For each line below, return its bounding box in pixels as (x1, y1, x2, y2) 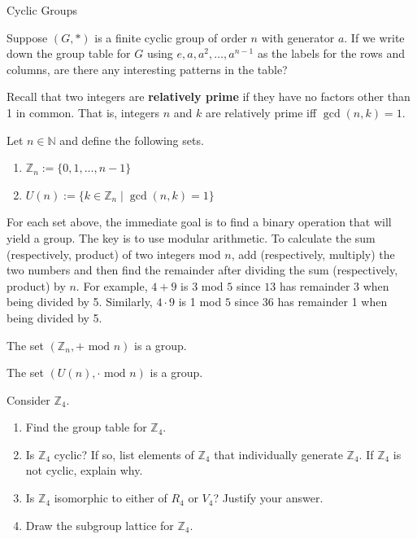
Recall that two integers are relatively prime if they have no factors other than (7, 88, 410, 105)
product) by (7, 277, 66, 294)
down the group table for (7, 45, 131, 62)
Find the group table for (25, 418, 147, 436)
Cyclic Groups (7, 2, 77, 18)
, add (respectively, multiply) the (231, 245, 395, 262)
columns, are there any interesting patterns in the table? (7, 60, 288, 77)
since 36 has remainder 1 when (234, 293, 388, 310)
